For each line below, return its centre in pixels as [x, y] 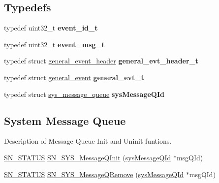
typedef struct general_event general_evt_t [74, 77]
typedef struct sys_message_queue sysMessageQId [84, 94]
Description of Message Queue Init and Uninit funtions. [88, 141]
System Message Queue [65, 120]
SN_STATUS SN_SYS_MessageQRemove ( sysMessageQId [94, 174]
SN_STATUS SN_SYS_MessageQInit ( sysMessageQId [88, 157]
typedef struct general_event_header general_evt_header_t [101, 61]
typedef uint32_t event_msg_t [54, 44]
